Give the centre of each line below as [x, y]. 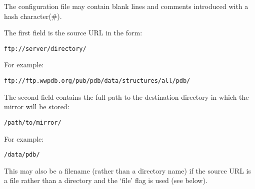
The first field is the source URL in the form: [73, 33]
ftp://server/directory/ [45, 49]
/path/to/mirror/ [33, 122]
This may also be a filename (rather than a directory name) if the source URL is [127, 170]
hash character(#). [33, 16]
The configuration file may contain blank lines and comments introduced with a [126, 6]
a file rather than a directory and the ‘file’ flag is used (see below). [106, 180]
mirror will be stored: [37, 106]
